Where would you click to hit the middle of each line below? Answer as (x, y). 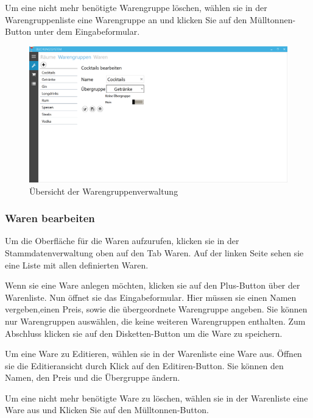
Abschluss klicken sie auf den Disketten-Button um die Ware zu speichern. (144, 333)
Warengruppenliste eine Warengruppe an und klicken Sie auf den (126, 19)
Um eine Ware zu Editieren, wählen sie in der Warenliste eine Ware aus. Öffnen (153, 354)
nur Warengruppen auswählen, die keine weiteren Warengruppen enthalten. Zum (155, 321)
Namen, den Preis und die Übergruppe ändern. (93, 377)
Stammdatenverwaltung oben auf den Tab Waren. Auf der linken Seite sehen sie (154, 252)
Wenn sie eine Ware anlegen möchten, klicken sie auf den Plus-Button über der (153, 285)
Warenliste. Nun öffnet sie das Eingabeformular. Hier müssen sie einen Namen (151, 297)
